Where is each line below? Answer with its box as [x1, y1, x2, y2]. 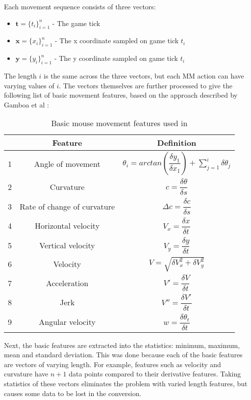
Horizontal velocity [35, 220, 100, 232]
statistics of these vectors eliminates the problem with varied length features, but [4, 378, 248, 388]
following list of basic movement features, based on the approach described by [4, 90, 238, 100]
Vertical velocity [39, 240, 95, 251]
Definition [157, 137, 197, 149]
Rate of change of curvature [20, 200, 115, 212]
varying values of [4, 80, 54, 90]
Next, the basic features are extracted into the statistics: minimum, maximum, [4, 340, 240, 350]
